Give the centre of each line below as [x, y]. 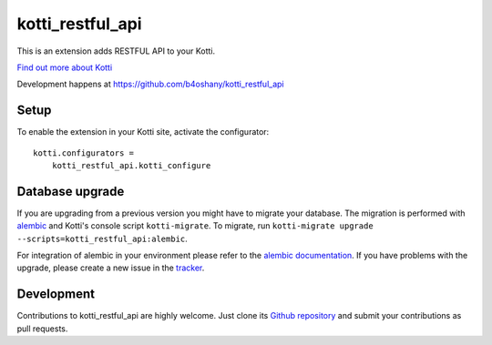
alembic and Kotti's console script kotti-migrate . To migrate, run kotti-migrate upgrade [195, 226]
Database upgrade [71, 191]
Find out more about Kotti [65, 67]
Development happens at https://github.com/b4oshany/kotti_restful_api [150, 84]
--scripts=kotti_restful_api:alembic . [102, 238]
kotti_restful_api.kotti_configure [131, 166]
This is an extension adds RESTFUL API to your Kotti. [116, 51]
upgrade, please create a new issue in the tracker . [111, 268]
